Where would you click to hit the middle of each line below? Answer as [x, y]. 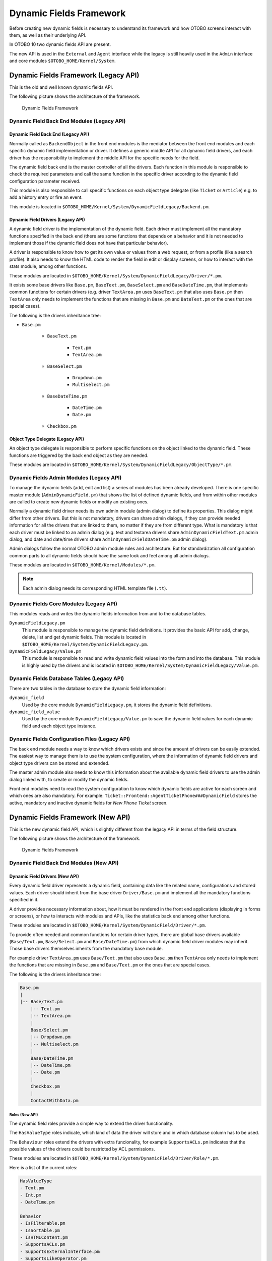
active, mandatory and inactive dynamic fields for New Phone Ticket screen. [89, 803]
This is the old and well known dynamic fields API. [61, 87]
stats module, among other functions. [48, 266]
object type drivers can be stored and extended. [59, 763]
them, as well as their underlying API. [48, 35]
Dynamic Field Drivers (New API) [44, 876]
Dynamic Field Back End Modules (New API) [64, 863]
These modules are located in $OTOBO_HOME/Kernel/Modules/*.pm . [83, 565]
